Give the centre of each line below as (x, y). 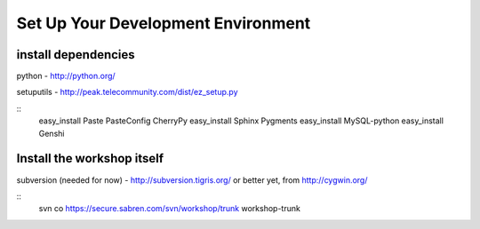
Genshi (52, 133)
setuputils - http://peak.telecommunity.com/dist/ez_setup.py (128, 92)
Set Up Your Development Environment (164, 23)
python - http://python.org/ (66, 76)
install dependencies (76, 55)
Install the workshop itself (90, 158)
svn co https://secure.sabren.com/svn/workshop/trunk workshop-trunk (170, 209)
